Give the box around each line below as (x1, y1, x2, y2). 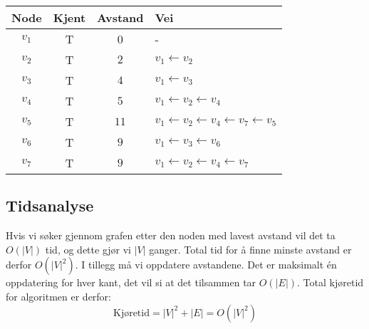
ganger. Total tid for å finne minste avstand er (149, 241, 352, 256)
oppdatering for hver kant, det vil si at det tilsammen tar (6, 275, 256, 290)
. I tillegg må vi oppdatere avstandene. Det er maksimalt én (75, 257, 337, 272)
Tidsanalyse (6, 194, 94, 216)
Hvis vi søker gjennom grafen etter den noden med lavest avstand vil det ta (6, 228, 336, 243)
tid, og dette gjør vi (45, 241, 131, 256)
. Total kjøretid (297, 275, 364, 290)
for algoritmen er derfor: (6, 288, 111, 303)
